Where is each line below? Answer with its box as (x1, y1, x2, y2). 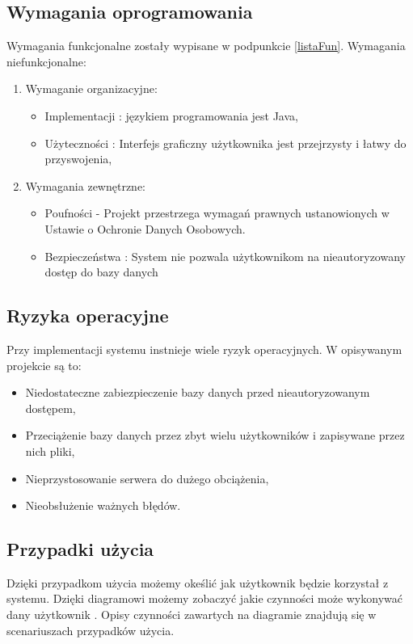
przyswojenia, (44, 150, 112, 167)
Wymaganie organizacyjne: (25, 80, 158, 97)
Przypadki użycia (6, 537, 154, 562)
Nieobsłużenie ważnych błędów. (25, 497, 181, 514)
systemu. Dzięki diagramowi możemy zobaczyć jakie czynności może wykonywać (6, 590, 402, 607)
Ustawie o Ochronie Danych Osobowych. (44, 220, 246, 237)
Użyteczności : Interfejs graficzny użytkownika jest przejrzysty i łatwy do (44, 134, 407, 151)
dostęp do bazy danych (44, 263, 158, 280)
